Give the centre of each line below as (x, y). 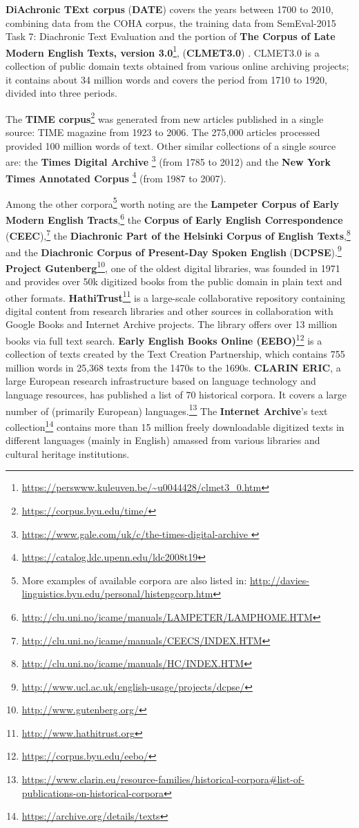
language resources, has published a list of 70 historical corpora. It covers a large (176, 395)
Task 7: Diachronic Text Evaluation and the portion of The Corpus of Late (171, 36)
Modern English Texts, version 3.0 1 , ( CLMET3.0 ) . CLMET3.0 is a (163, 51)
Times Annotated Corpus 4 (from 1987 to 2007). (116, 177)
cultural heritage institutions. (68, 453)
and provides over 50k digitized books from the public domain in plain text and (174, 281)
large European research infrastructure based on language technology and (161, 381)
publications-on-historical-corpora (93, 792)
